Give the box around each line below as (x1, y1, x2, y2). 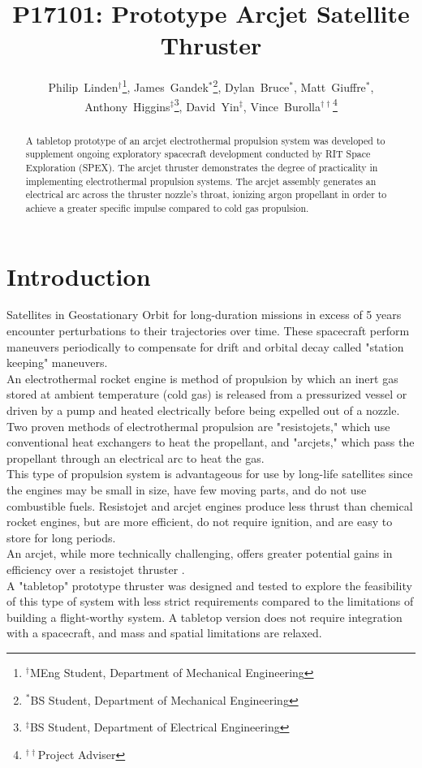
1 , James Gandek (122, 76, 209, 95)
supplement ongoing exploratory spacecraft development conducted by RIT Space (25, 147, 371, 161)
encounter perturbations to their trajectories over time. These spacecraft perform (6, 322, 410, 339)
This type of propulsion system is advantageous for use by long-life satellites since (6, 465, 413, 482)
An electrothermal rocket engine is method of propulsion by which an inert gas (6, 369, 398, 386)
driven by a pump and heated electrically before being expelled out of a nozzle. (6, 402, 400, 419)
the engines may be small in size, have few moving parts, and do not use (6, 481, 367, 498)
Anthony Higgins (84, 97, 170, 114)
